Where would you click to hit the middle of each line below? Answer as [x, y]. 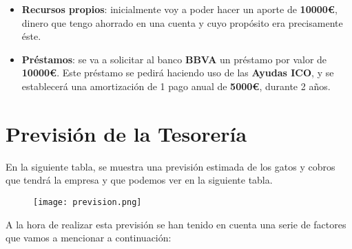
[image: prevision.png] [87, 202]
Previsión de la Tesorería [126, 133]
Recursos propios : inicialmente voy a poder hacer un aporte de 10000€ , [179, 9]
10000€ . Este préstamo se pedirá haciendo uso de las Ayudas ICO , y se [178, 73]
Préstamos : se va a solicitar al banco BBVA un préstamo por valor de [174, 59]
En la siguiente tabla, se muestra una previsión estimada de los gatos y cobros [170, 166]
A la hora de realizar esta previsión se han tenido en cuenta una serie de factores [176, 224]
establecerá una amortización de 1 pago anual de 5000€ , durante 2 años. [176, 86]
